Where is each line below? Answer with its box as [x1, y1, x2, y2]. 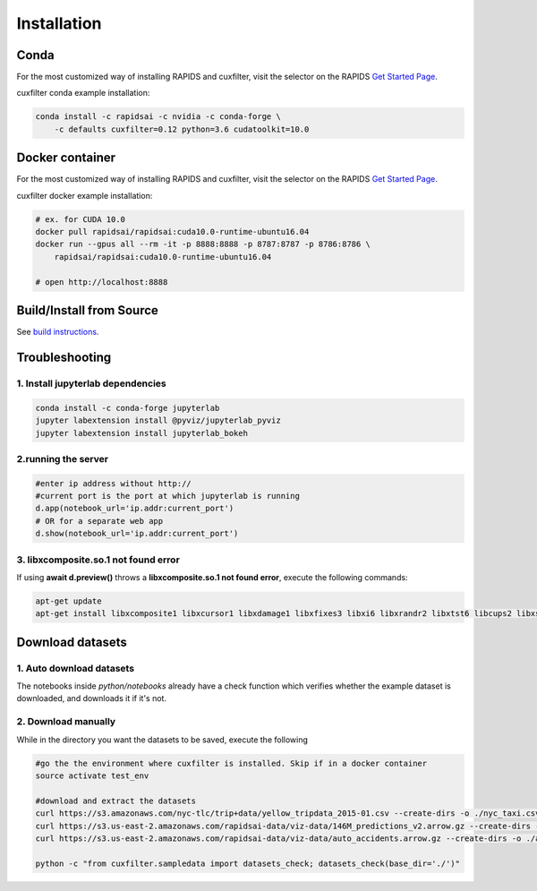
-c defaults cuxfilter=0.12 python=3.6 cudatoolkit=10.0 [54, 124, 310, 134]
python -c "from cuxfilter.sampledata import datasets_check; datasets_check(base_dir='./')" [35, 858, 461, 869]
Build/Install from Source [16, 303, 158, 318]
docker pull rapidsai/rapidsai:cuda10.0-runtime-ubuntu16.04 [35, 227, 310, 237]
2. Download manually [16, 715, 116, 728]
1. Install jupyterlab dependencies [16, 377, 167, 390]
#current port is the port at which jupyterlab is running [35, 491, 300, 501]
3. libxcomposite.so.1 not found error [16, 553, 181, 566]
